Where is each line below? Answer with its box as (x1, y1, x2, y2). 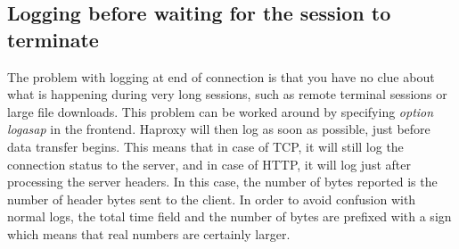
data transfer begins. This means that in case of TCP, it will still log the (7, 137, 404, 155)
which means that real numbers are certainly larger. (7, 224, 291, 243)
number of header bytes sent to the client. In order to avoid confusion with (7, 189, 416, 208)
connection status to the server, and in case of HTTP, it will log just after (7, 154, 411, 173)
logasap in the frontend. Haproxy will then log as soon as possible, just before (7, 120, 430, 138)
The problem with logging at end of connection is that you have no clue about (7, 67, 435, 86)
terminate (7, 25, 99, 53)
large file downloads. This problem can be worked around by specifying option (7, 102, 434, 120)
